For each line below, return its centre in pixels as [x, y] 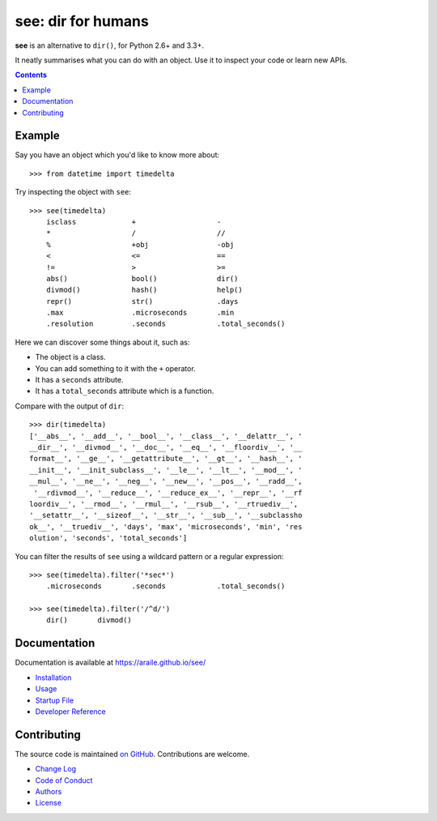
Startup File [55, 700]
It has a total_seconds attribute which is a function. [125, 391]
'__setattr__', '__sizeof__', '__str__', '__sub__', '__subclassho [166, 515]
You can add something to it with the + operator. [115, 368]
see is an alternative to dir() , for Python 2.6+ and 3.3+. [110, 45]
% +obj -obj [140, 244]
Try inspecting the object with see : [73, 192]
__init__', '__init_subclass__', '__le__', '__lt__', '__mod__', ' [166, 470]
